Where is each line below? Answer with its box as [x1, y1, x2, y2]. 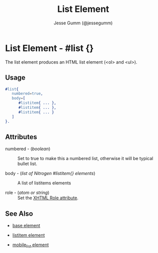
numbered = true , [11, 91, 43, 96]
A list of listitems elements [17, 180, 71, 186]
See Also [5, 209, 33, 218]
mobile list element [12, 242, 49, 249]
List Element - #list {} [5, 42, 94, 54]
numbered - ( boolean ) [5, 146, 51, 152]
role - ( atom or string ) [5, 190, 50, 196]
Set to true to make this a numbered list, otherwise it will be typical [17, 156, 154, 162]
